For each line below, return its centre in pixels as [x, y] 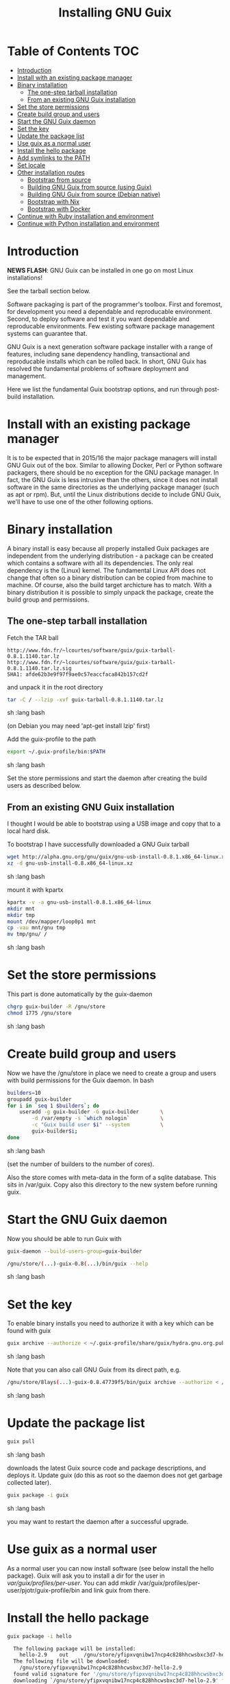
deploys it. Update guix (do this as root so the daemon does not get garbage [115, 1475]
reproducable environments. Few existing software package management [111, 326]
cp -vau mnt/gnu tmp [37, 928]
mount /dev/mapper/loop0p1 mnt [52, 922]
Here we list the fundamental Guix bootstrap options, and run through [105, 389]
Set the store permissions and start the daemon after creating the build [107, 778]
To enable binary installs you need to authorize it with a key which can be [111, 1323]
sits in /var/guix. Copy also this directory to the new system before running [112, 1184]
